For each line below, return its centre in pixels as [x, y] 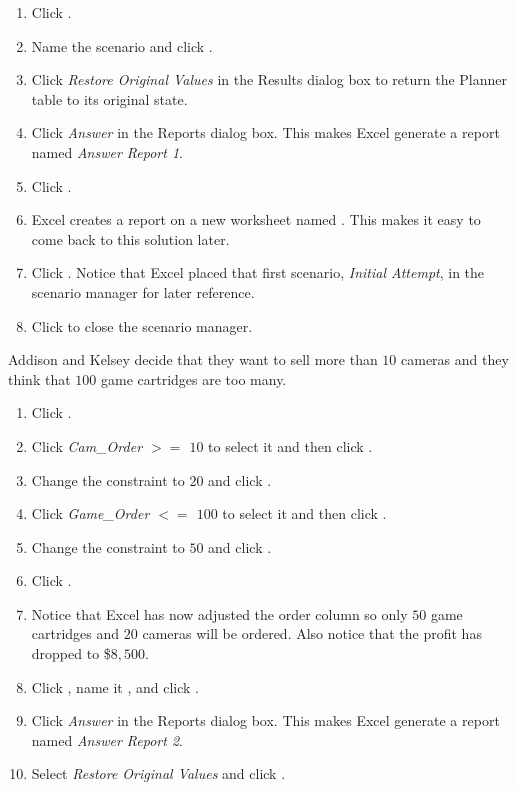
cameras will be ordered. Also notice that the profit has [312, 633]
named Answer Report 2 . [107, 739]
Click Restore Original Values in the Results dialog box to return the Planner [269, 79]
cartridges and [75, 633]
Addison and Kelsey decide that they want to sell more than [193, 359]
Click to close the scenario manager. [142, 325]
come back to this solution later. [130, 238]
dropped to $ [71, 653]
